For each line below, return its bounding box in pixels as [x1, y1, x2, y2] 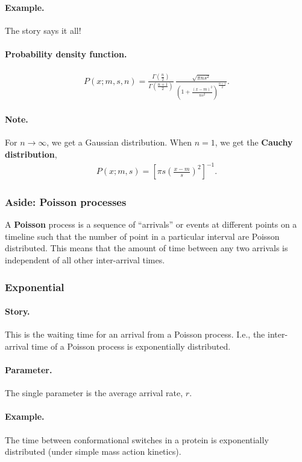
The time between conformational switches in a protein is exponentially [5, 433, 269, 446]
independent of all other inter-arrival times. [5, 254, 165, 266]
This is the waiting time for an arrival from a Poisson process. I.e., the [5, 328, 265, 341]
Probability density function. [5, 47, 127, 60]
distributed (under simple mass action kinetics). [5, 445, 181, 458]
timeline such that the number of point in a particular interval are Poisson [5, 229, 280, 242]
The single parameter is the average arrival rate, [5, 387, 183, 399]
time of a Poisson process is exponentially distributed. [31, 339, 231, 352]
